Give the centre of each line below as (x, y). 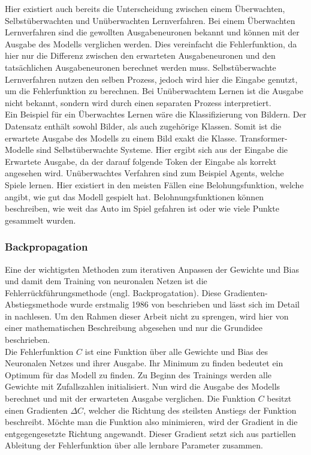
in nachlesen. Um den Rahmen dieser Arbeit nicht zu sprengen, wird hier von (147, 316)
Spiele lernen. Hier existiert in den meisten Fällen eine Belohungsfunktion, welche (154, 184)
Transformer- (264, 138)
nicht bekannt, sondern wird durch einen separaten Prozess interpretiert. (138, 102)
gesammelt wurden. (40, 220)
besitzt (279, 398)
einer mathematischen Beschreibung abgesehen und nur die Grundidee (134, 328)
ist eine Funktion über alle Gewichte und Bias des (176, 351)
